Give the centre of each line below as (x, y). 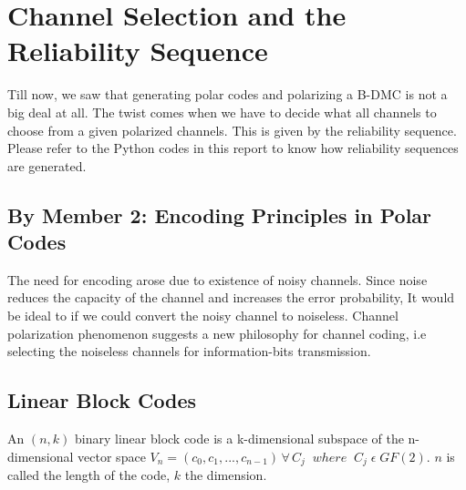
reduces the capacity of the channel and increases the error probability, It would (231, 297)
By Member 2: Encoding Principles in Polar (220, 214)
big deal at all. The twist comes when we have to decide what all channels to (222, 112)
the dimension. (226, 475)
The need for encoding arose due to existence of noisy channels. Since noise (217, 279)
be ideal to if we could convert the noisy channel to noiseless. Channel (203, 316)
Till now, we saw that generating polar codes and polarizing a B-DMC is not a (228, 94)
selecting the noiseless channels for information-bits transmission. (189, 351)
